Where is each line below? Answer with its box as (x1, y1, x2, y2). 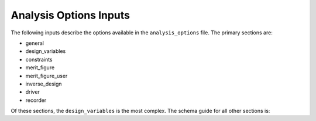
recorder (25, 97, 47, 104)
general (25, 40, 44, 47)
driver (25, 88, 40, 95)
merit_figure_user (25, 72, 68, 79)
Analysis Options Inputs (11, 9, 130, 22)
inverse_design (25, 80, 62, 87)
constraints (25, 56, 53, 63)
